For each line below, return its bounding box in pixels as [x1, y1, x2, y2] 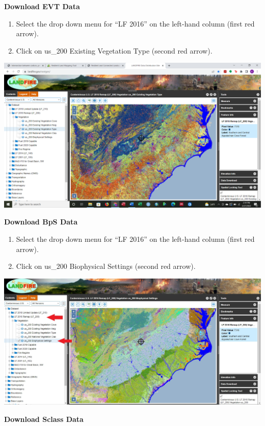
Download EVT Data [4, 1, 80, 11]
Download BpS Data [4, 216, 78, 227]
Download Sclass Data [4, 414, 84, 424]
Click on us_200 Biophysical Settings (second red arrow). [16, 261, 196, 271]
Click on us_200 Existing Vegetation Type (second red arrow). [16, 45, 213, 56]
